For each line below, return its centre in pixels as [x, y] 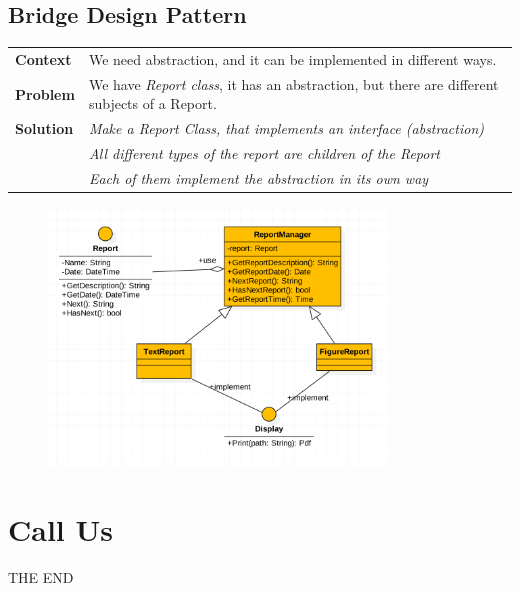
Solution [44, 128]
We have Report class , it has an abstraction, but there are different [293, 83]
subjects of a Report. [152, 103]
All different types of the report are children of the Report [264, 153]
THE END [41, 577]
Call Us [61, 529]
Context [43, 58]
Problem [45, 93]
